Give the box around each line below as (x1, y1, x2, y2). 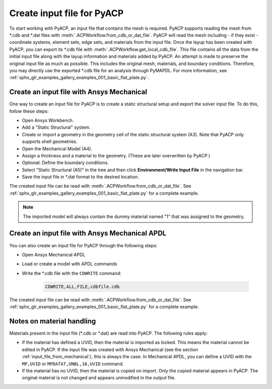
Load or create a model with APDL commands (22, 261, 117, 267)
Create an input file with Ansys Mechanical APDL (9, 229, 167, 238)
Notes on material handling (9, 317, 96, 325)
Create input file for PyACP (9, 8, 124, 19)
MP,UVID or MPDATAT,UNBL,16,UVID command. (22, 361, 124, 367)
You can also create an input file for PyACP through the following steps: (9, 242, 158, 248)
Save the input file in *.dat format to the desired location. (22, 174, 139, 180)
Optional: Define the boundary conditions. (22, 159, 109, 166)
